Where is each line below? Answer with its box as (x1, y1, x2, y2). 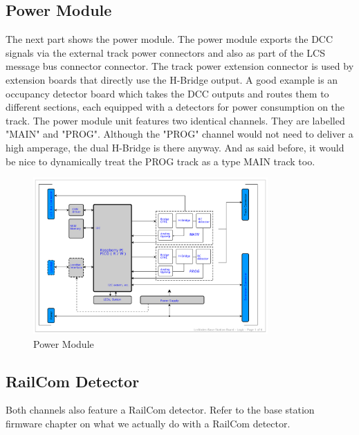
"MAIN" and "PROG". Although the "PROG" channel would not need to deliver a (6, 127, 353, 141)
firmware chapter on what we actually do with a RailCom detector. (6, 416, 291, 431)
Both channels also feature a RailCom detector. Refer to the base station (6, 402, 315, 417)
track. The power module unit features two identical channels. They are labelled (6, 113, 345, 127)
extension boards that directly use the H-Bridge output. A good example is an (6, 72, 338, 86)
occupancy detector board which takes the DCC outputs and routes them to (6, 86, 329, 100)
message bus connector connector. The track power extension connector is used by (6, 59, 354, 73)
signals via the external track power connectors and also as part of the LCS (6, 45, 325, 59)
